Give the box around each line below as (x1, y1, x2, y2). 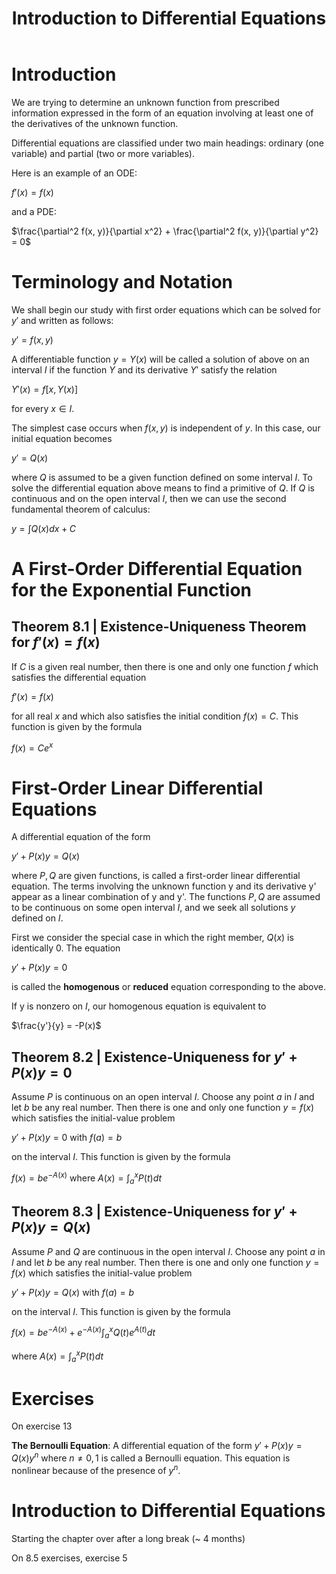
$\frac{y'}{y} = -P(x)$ (11, 1020, 102, 1032)
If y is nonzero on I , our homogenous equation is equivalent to (11, 1000, 267, 1012)
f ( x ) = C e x (11, 740, 54, 754)
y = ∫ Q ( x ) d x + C (11, 522, 76, 534)
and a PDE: (11, 205, 57, 217)
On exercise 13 (11, 1420, 73, 1432)
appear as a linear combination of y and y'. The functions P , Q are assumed (11, 891, 321, 903)
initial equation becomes (11, 432, 113, 444)
